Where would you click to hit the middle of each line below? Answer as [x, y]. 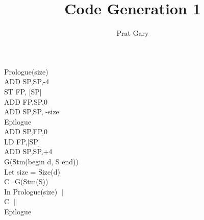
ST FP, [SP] [23, 91]
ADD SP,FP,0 [26, 131]
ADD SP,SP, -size [32, 112]
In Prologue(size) [31, 191]
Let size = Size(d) [32, 171]
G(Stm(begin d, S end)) [41, 162]
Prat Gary [133, 33]
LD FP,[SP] [22, 141]
